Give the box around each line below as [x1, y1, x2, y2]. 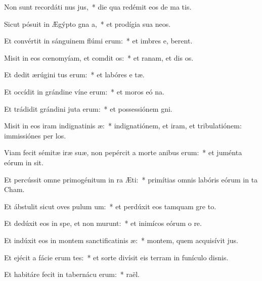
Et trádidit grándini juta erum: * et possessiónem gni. [4, 103, 172, 114]
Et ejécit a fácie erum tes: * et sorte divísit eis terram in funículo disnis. [4, 252, 229, 262]
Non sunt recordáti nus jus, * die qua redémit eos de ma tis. [4, 2, 192, 12]
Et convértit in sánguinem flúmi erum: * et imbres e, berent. [4, 35, 193, 46]
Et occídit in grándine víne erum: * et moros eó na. [4, 86, 164, 97]
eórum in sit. [4, 157, 43, 167]
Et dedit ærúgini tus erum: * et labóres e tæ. [4, 69, 145, 80]
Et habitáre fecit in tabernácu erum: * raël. [4, 269, 140, 279]
